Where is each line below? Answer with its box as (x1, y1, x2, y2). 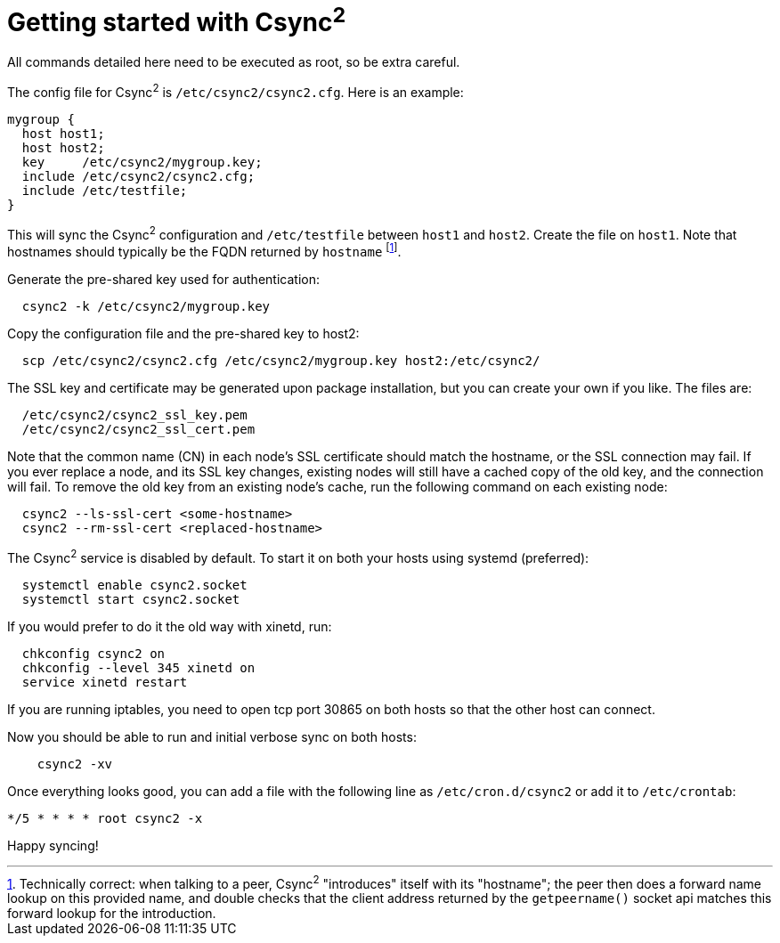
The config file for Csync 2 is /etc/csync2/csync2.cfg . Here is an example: (7, 82, 464, 100)
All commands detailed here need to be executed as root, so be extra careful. (7, 54, 460, 70)
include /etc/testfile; (21, 183, 188, 198)
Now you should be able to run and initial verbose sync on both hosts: (7, 728, 417, 744)
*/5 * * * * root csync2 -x (7, 810, 203, 825)
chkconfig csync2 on (21, 646, 166, 661)
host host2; (21, 140, 105, 155)
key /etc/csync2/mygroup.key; (21, 154, 263, 169)
